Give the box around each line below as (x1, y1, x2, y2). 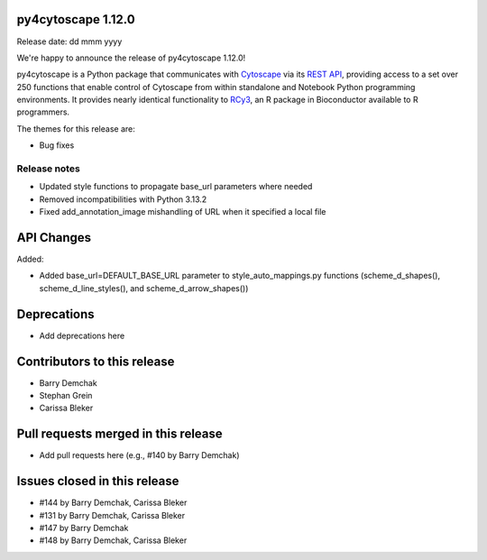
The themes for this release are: (16, 123, 135, 134)
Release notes (16, 162, 80, 175)
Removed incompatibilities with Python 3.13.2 (39, 194, 207, 205)
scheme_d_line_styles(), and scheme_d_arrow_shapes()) (39, 282, 249, 293)
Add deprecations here (39, 330, 125, 341)
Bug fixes (39, 140, 75, 151)
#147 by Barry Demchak (39, 523, 129, 534)
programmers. (16, 106, 70, 117)
